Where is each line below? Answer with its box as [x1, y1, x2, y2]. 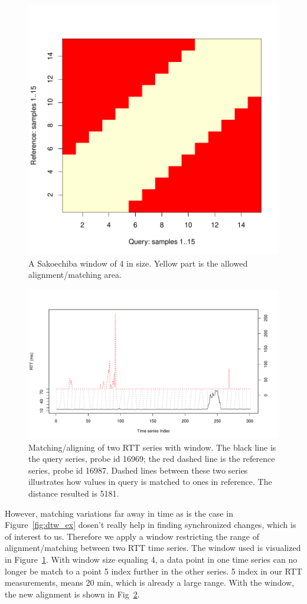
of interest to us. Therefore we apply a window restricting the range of [5, 530, 259, 542]
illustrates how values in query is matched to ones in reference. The [28, 475, 272, 488]
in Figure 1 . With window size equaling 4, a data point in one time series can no [5, 553, 298, 565]
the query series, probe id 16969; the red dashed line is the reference [28, 452, 275, 465]
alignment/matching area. [28, 268, 122, 281]
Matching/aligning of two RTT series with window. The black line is [28, 441, 276, 453]
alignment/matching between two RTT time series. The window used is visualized [5, 541, 301, 554]
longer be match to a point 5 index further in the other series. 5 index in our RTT [5, 564, 302, 577]
